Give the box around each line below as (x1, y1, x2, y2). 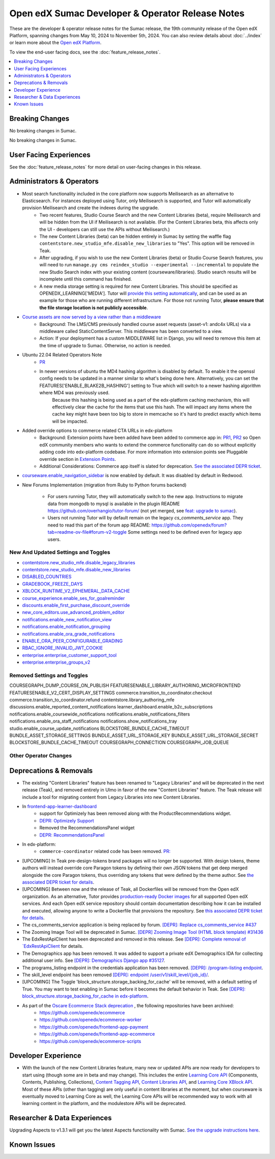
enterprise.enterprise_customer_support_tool (22, 652, 117, 658)
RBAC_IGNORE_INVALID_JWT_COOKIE (22, 645, 103, 651)
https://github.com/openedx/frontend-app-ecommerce (39, 1031, 155, 1037)
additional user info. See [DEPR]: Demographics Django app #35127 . (22, 957, 165, 963)
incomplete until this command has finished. (39, 276, 132, 282)
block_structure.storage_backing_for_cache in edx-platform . (22, 993, 149, 999)
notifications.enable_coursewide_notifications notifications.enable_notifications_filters (9, 711, 190, 717)
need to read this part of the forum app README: (47, 522, 151, 528)
